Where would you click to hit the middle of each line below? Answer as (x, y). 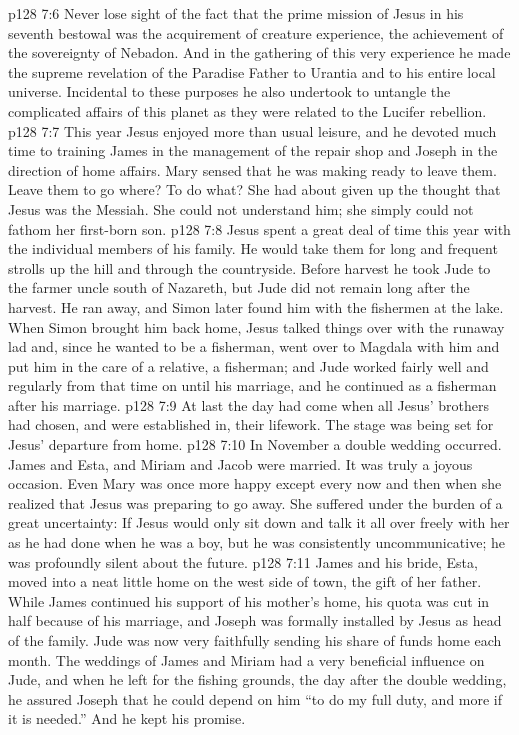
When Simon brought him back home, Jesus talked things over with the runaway (256, 326)
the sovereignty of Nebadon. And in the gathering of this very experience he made (259, 52)
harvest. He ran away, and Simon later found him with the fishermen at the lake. (256, 306)
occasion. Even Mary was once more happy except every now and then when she (255, 483)
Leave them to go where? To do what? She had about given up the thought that (254, 189)
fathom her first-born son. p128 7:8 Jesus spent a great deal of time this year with (259, 228)
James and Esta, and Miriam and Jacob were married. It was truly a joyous (240, 463)
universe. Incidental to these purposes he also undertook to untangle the (229, 91)
